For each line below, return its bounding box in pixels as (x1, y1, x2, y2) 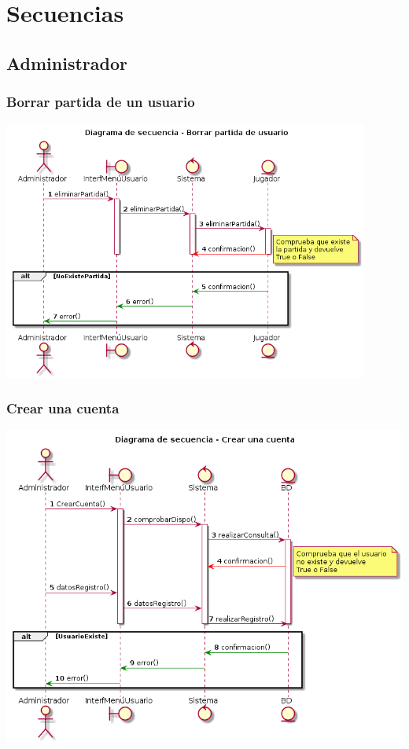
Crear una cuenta (6, 398, 120, 418)
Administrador (6, 50, 127, 75)
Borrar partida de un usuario (6, 92, 195, 112)
